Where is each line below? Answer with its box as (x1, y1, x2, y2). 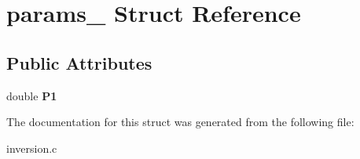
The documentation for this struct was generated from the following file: (6, 114, 354, 130)
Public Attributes (6, 50, 152, 74)
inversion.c (6, 139, 57, 156)
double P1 (6, 87, 57, 103)
